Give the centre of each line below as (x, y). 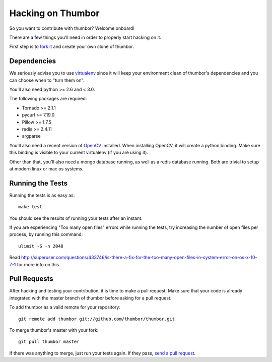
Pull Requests (31, 279)
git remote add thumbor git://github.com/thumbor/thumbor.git (97, 319)
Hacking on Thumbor (54, 13)
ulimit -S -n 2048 (41, 246)
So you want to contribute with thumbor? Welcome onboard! (72, 28)
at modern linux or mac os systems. (46, 168)
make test (30, 207)
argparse (31, 136)
